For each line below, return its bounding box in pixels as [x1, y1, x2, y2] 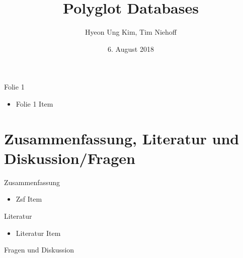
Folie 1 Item [16, 98, 53, 109]
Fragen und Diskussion [4, 244, 74, 255]
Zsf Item [16, 194, 42, 204]
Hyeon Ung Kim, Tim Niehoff [85, 27, 177, 37]
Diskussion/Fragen [4, 147, 135, 168]
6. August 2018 [108, 43, 154, 54]
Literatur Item [16, 227, 61, 238]
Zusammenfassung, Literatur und [4, 128, 239, 148]
